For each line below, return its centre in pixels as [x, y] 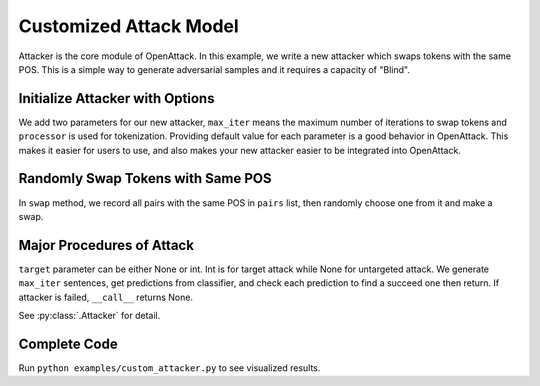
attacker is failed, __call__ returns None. [106, 297]
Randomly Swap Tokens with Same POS [145, 178]
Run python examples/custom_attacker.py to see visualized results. [169, 367]
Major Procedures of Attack [106, 245]
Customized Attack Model [128, 26]
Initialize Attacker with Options [116, 98]
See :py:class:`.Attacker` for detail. [89, 315]
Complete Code [68, 343]
